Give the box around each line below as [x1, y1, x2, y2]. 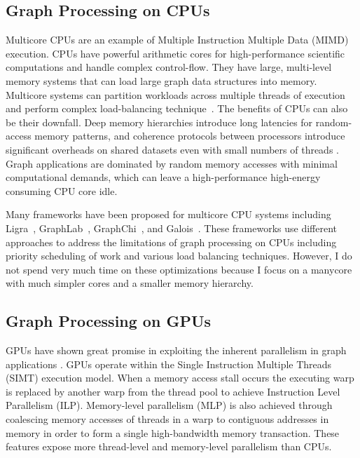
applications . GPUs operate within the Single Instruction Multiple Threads [6, 356, 332, 371]
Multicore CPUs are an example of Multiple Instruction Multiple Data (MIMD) [6, 32, 349, 47]
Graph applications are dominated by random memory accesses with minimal [6, 156, 338, 170]
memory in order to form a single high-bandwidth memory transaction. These [6, 425, 340, 440]
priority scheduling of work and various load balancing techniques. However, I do [6, 248, 352, 263]
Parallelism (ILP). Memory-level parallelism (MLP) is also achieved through [6, 398, 333, 412]
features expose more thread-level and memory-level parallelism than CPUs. [6, 439, 332, 454]
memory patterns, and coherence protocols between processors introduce [34, 128, 345, 143]
